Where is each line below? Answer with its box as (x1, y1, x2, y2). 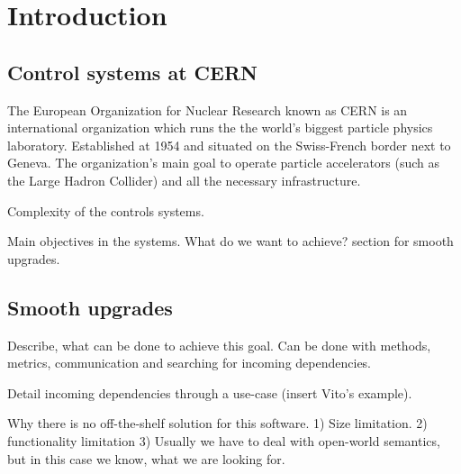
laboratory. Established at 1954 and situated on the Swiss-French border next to (7, 135, 451, 154)
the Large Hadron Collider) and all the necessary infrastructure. (7, 170, 361, 189)
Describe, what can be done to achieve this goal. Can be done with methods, (7, 335, 431, 354)
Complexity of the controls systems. (7, 201, 204, 220)
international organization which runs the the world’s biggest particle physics (7, 118, 433, 137)
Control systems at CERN (7, 58, 258, 86)
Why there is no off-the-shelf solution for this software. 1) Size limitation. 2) (7, 414, 428, 433)
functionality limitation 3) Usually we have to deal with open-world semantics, (7, 431, 440, 450)
